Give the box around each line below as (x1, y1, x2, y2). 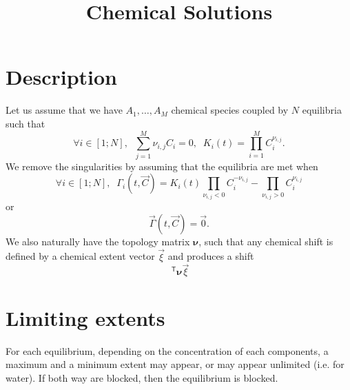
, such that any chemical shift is (198, 234, 333, 248)
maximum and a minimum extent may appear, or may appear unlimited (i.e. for (6, 357, 344, 371)
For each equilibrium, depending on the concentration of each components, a (6, 343, 329, 358)
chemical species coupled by (171, 103, 289, 117)
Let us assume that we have (6, 103, 123, 117)
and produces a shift (167, 249, 254, 263)
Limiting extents (6, 303, 165, 331)
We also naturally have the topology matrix (6, 234, 190, 248)
